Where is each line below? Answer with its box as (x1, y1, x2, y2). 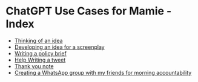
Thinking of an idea (14, 37, 63, 44)
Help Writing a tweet (14, 56, 66, 63)
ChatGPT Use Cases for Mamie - (5, 4, 172, 18)
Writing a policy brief (14, 49, 67, 57)
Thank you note (14, 62, 54, 70)
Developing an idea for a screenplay (14, 43, 105, 51)
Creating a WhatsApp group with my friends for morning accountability (14, 69, 192, 76)
